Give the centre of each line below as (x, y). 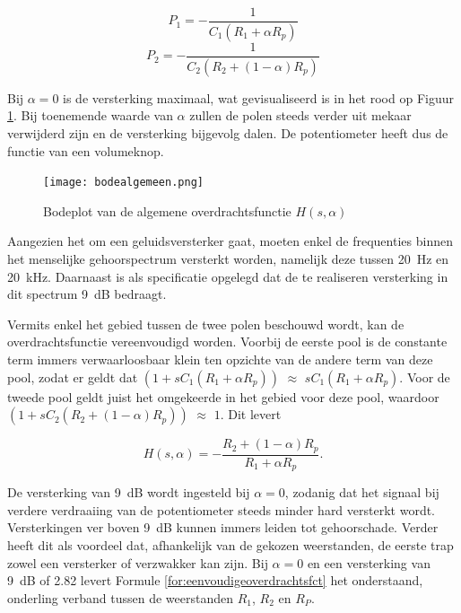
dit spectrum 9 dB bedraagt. (87, 294)
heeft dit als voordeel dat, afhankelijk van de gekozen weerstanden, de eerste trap (230, 544)
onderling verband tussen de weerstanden (120, 597)
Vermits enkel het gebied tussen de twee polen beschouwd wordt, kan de (206, 324)
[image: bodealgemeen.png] (123, 183)
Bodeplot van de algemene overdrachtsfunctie (167, 210)
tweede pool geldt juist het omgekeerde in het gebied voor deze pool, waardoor (223, 396)
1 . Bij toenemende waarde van (90, 115)
